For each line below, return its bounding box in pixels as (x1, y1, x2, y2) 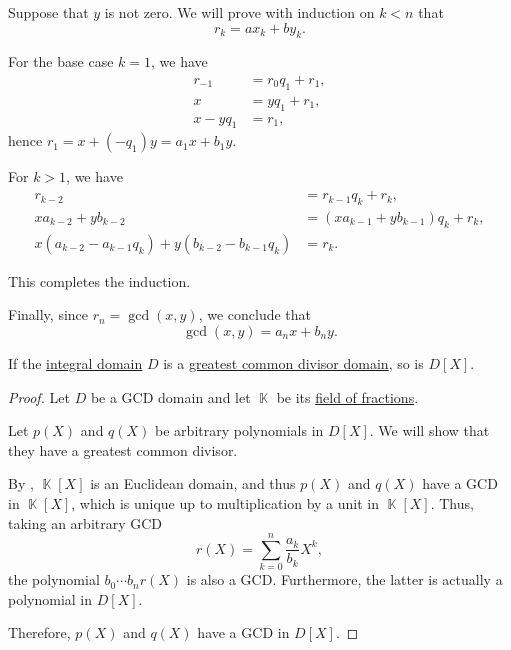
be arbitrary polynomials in (155, 420, 324, 441)
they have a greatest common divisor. (8, 439, 238, 460)
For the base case (8, 51, 114, 72)
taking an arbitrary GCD (8, 512, 163, 533)
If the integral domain (8, 352, 143, 373)
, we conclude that (198, 304, 312, 325)
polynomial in (8, 588, 93, 609)
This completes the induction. (8, 270, 191, 291)
